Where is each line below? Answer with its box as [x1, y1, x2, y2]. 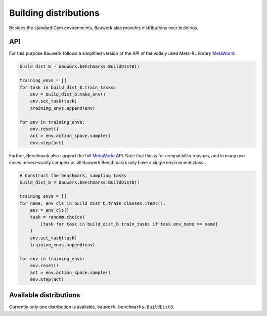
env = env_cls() [30, 208, 69, 213]
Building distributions [9, 7, 100, 18]
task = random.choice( [30, 214, 85, 220]
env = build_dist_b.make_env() [30, 91, 106, 97]
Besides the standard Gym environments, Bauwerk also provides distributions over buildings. [9, 25, 199, 31]
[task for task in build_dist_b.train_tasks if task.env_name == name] [40, 221, 218, 227]
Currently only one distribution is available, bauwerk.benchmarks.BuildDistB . [9, 304, 175, 310]
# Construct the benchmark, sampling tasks [19, 173, 127, 179]
